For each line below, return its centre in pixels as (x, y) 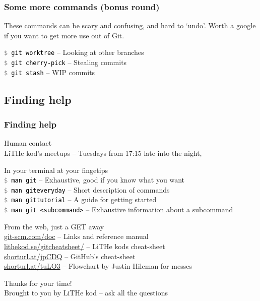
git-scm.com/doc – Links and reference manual (76, 236)
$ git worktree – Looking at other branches (74, 52)
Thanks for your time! (38, 283)
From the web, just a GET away (54, 226)
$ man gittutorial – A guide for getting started (80, 199)
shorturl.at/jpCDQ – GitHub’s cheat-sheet (70, 256)
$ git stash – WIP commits (50, 72)
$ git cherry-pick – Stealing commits (66, 62)
